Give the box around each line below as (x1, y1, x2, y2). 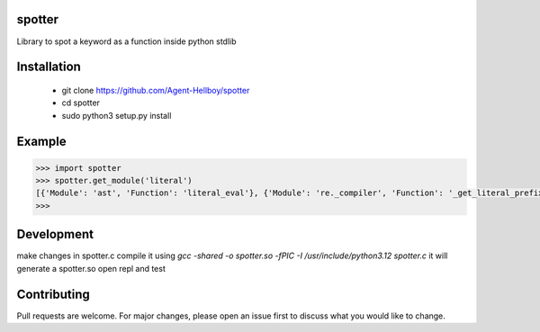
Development (16, 227, 94, 242)
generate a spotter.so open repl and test (16, 263, 166, 274)
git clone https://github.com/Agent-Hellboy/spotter (61, 85, 250, 95)
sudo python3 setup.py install (61, 110, 172, 121)
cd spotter (61, 97, 101, 108)
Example (16, 133, 67, 148)
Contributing (16, 286, 90, 301)
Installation (16, 59, 81, 75)
